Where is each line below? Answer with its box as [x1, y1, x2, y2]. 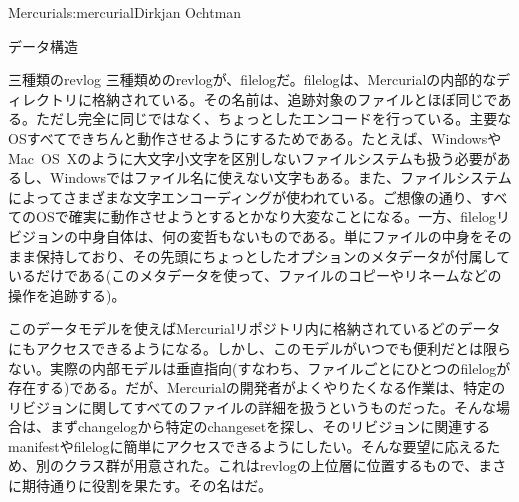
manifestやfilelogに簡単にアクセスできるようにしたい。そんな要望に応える [8, 435, 487, 456]
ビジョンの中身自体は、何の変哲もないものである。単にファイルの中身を [8, 225, 484, 246]
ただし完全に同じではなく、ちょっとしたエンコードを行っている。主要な [35, 108, 512, 129]
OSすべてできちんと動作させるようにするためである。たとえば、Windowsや [8, 127, 502, 148]
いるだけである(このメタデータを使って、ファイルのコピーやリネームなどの [8, 265, 502, 286]
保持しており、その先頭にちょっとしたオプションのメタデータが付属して [35, 245, 511, 266]
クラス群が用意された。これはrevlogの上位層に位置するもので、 [63, 455, 479, 476]
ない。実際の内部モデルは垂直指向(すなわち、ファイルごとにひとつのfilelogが [8, 357, 511, 378]
